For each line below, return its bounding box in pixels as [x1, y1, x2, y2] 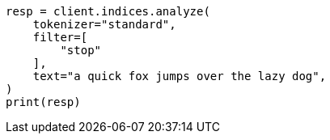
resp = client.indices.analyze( [6, 5, 210, 18]
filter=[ [32, 31, 88, 44]
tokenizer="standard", [32, 18, 176, 31]
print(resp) [6, 95, 81, 108]
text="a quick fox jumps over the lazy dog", [32, 70, 327, 83]
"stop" [60, 44, 102, 57]
